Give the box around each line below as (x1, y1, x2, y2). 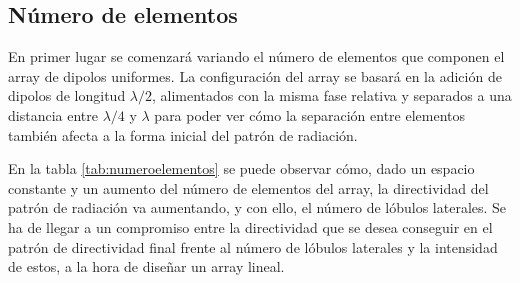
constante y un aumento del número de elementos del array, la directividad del (8, 177, 489, 198)
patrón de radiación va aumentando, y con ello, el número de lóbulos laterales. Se (8, 197, 507, 218)
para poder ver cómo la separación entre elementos (154, 104, 465, 125)
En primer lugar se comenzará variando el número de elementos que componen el (8, 46, 505, 67)
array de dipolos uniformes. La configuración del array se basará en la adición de (8, 65, 502, 86)
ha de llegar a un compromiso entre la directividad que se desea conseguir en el (8, 216, 493, 237)
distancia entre (8, 104, 98, 125)
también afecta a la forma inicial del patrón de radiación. (8, 124, 358, 145)
